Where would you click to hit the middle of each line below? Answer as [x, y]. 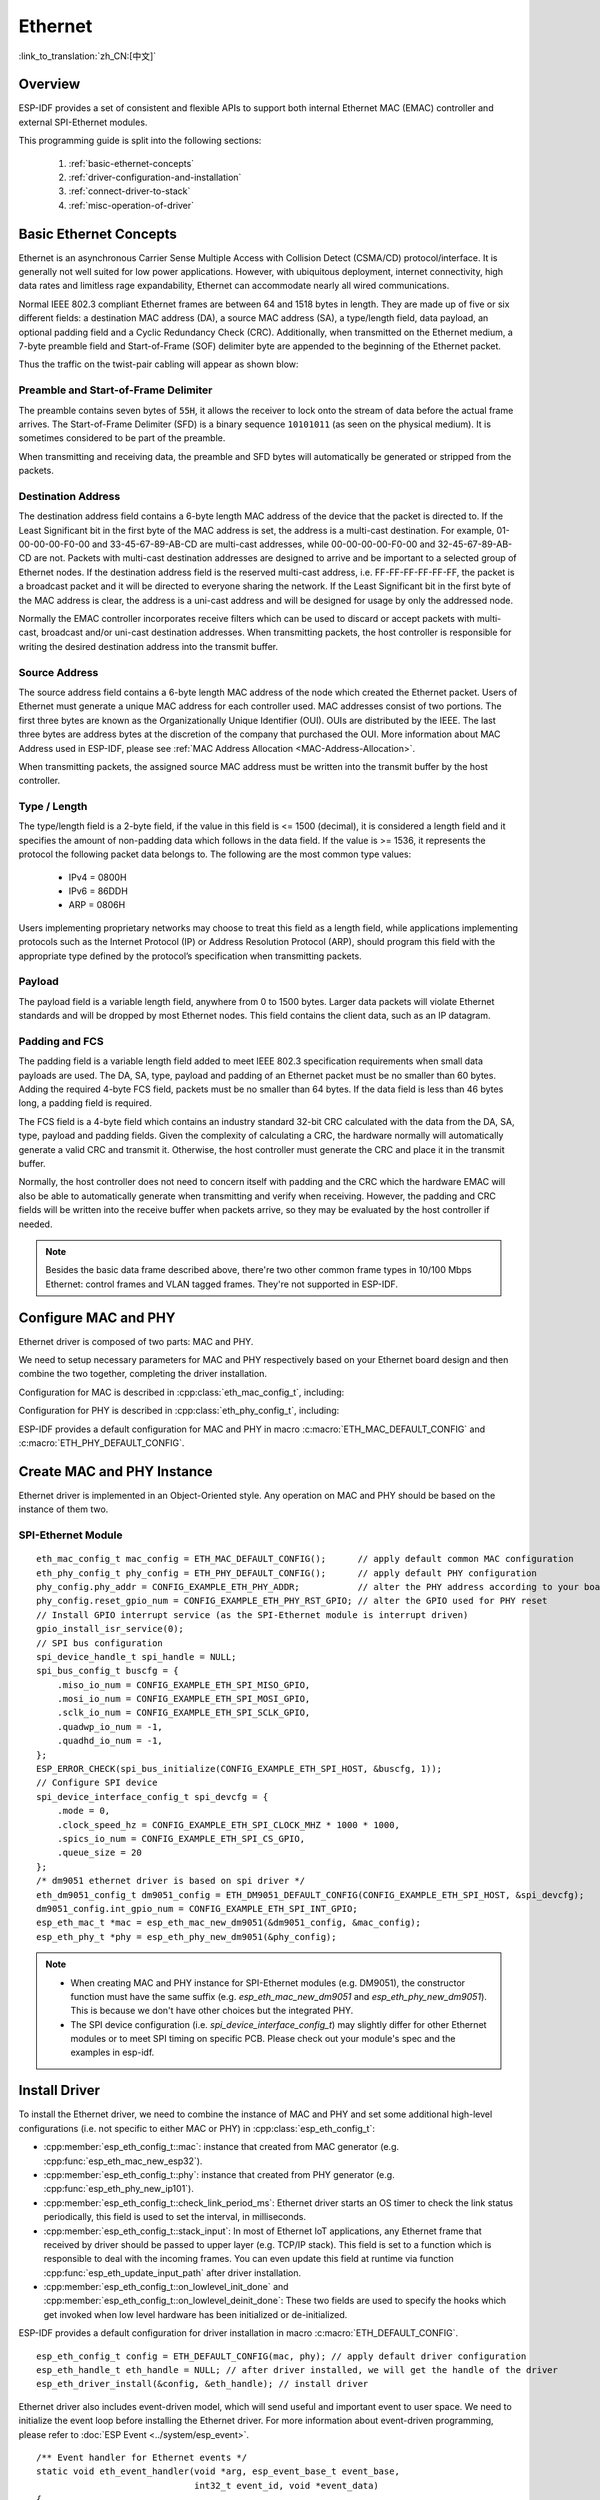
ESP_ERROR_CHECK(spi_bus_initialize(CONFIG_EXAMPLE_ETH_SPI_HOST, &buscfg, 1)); [239, 1769]
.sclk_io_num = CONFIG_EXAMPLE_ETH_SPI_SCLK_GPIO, [183, 1713]
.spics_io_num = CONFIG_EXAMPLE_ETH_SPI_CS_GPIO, [180, 1838]
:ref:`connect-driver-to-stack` [129, 191]
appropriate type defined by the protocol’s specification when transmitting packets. [190, 956]
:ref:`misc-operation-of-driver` [131, 205]
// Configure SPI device [97, 1783]
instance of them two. [63, 1509]
